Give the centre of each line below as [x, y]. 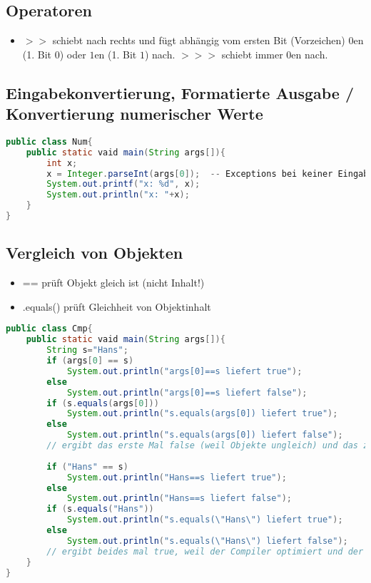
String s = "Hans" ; [87, 350]
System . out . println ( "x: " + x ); [118, 195]
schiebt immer [252, 54]
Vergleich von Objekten [95, 253]
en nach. [310, 54]
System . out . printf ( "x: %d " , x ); [123, 184]
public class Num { [49, 141]
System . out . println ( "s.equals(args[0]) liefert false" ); [205, 435]
